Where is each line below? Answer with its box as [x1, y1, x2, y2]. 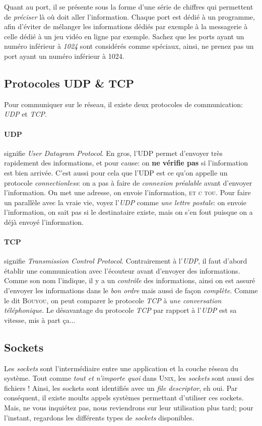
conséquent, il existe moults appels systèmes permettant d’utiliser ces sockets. [4, 392, 244, 403]
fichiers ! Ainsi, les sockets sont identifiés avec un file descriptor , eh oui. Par [4, 382, 238, 393]
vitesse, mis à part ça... [4, 314, 76, 325]
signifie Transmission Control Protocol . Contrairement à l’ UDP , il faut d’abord [4, 255, 247, 266]
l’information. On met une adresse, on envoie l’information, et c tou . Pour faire [4, 187, 251, 198]
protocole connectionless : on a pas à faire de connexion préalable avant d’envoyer [4, 177, 252, 188]
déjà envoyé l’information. [4, 216, 84, 227]
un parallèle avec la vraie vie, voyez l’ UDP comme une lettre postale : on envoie [4, 197, 246, 207]
